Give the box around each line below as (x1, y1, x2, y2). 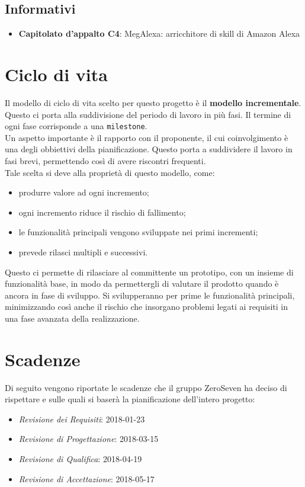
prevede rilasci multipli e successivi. (18, 245, 148, 258)
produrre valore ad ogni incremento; (18, 186, 149, 198)
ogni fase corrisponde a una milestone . (5, 120, 147, 132)
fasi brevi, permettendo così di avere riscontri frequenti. (5, 154, 206, 166)
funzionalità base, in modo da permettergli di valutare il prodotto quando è (5, 277, 279, 290)
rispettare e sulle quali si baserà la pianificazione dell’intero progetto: (5, 393, 255, 405)
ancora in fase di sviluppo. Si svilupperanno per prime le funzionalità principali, (5, 289, 295, 301)
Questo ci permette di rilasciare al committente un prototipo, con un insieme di (5, 265, 294, 278)
